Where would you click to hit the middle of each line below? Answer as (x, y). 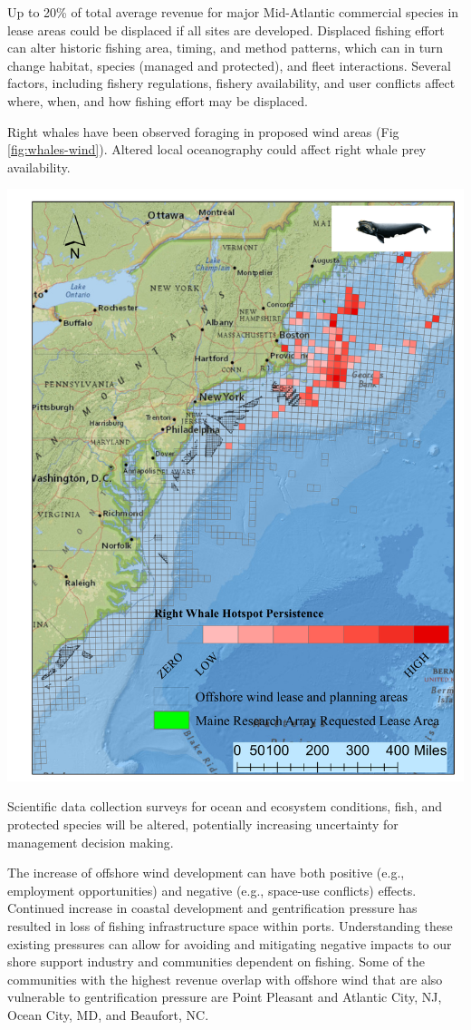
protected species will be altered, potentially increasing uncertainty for (203, 824)
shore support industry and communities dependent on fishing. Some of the (216, 961)
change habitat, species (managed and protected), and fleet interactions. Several (229, 65)
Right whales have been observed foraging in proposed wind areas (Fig (203, 131)
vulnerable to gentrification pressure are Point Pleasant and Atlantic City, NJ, (225, 997)
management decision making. (91, 842)
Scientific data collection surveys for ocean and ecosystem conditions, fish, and (225, 806)
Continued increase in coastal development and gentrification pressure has (212, 908)
